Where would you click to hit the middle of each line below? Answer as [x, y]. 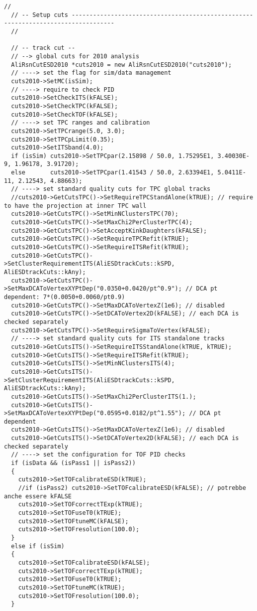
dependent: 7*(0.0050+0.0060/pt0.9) [65, 297]
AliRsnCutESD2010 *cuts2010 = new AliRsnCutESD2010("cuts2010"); [122, 65]
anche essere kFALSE [38, 496]
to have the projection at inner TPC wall [75, 206]
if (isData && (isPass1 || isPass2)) [73, 463]
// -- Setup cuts [40, 15]
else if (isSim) [38, 546]
